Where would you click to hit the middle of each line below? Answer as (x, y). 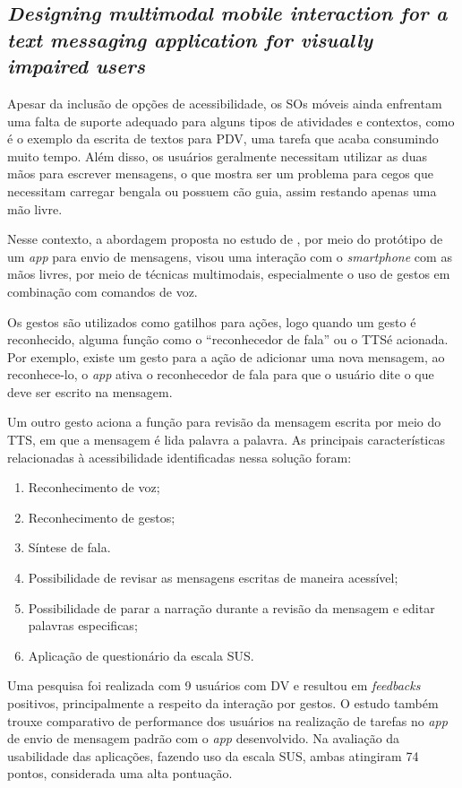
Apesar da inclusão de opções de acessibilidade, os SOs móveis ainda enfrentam (225, 103)
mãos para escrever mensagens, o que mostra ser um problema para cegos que (220, 173)
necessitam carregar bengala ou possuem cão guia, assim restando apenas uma (222, 191)
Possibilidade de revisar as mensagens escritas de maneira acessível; (213, 578)
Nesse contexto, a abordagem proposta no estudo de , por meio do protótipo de (225, 239)
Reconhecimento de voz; (94, 487)
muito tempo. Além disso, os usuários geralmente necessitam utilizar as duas (217, 156)
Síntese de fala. (69, 547)
